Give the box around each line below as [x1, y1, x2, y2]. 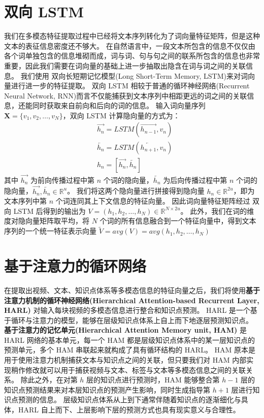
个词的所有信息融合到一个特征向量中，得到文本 [100, 215, 256, 226]
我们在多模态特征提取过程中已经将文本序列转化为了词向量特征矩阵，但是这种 [4, 30, 260, 41]
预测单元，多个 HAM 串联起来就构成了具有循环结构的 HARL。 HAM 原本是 [4, 344, 256, 355]
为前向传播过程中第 [30, 174, 95, 185]
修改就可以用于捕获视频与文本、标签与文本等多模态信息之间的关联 [25, 364, 246, 375]
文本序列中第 [4, 196, 47, 206]
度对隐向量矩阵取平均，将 [4, 215, 89, 226]
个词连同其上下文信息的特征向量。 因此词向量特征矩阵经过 [55, 196, 250, 206]
